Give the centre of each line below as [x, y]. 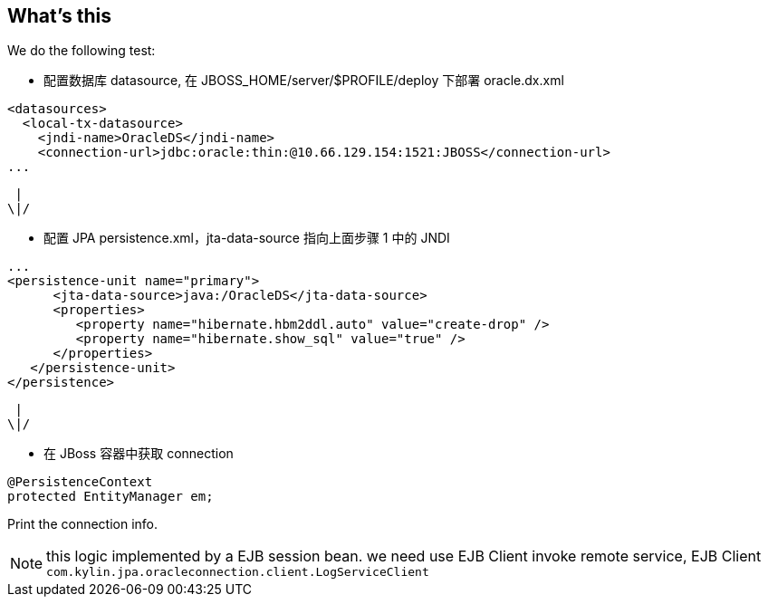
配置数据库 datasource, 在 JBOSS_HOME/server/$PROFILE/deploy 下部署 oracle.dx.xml [304, 81]
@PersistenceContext [80, 482]
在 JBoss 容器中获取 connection [139, 454]
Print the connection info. [83, 524]
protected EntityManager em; [110, 497]
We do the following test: [82, 51]
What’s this [60, 16]
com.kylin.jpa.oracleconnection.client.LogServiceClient [238, 572]
